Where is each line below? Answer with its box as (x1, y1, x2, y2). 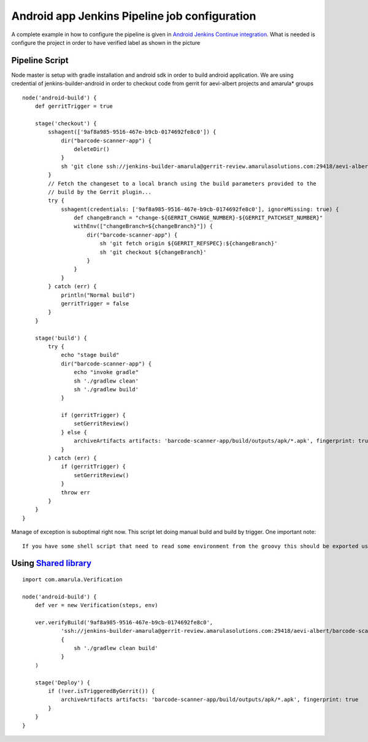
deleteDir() (74, 145, 110, 153)
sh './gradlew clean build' (74, 644, 159, 652)
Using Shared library (11, 558, 92, 568)
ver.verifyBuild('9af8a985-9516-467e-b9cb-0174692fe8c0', (34, 619, 213, 625)
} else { (61, 429, 87, 435)
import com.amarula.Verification (22, 576, 123, 583)
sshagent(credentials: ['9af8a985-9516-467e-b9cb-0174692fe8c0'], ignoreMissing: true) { (61, 205, 340, 213)
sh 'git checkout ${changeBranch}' (99, 248, 207, 256)
